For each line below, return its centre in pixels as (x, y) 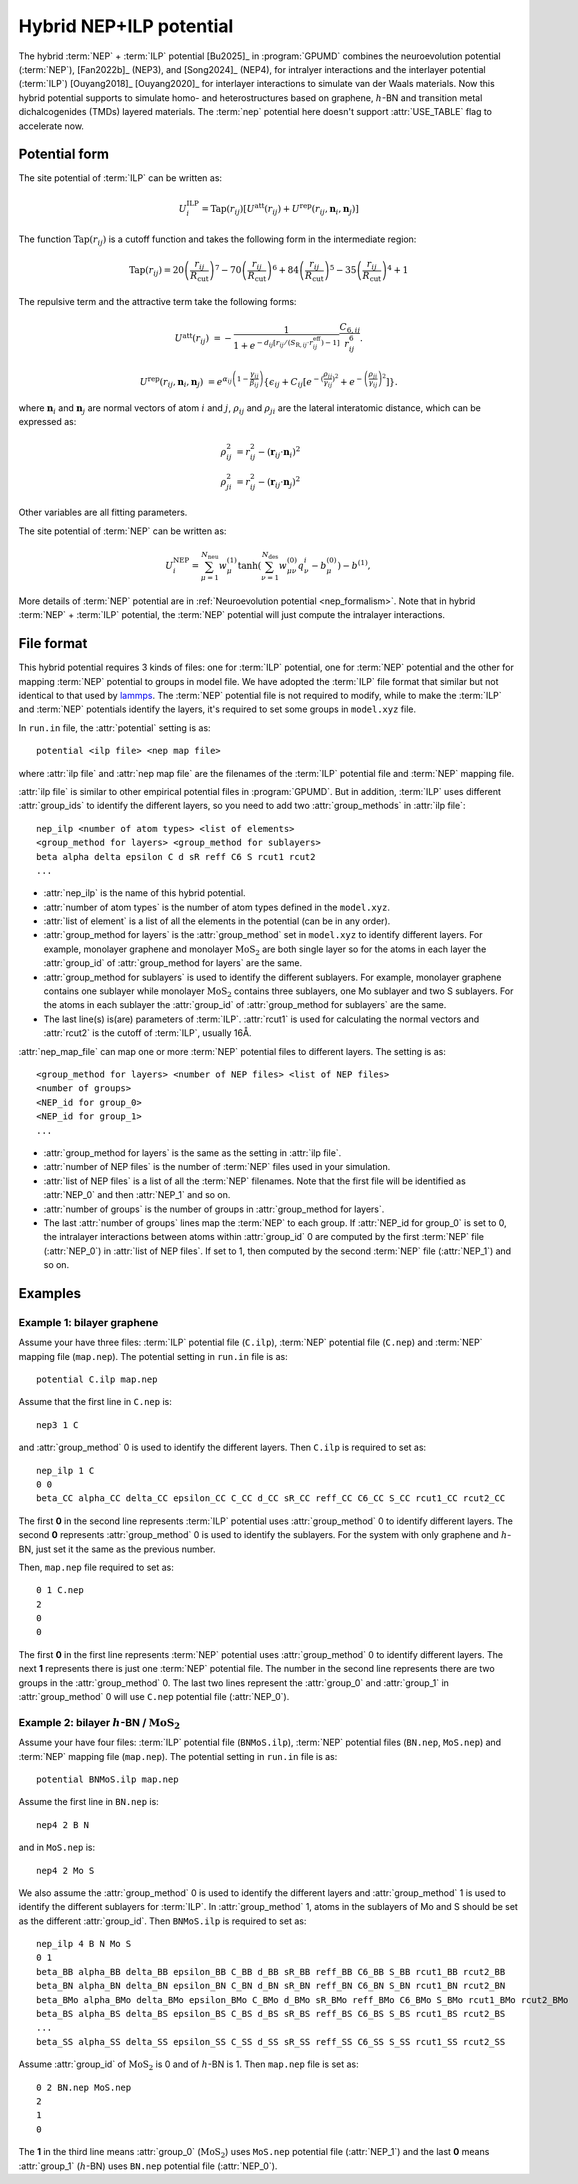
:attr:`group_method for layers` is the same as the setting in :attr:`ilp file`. (192, 1152)
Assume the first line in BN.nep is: (88, 1802)
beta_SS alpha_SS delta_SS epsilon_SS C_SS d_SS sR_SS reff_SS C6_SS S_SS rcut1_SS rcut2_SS (271, 2041)
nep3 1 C (57, 1424)
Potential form (64, 154)
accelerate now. (51, 126)
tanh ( (249, 566)
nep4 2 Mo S (65, 1870)
